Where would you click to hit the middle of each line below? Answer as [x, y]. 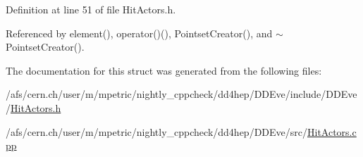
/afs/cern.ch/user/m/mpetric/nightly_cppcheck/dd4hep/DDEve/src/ [156, 131]
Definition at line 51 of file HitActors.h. [91, 9]
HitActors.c [332, 131]
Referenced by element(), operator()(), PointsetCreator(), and [139, 33]
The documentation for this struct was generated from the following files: [164, 70]
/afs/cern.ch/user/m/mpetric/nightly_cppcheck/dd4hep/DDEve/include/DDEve [181, 94]
